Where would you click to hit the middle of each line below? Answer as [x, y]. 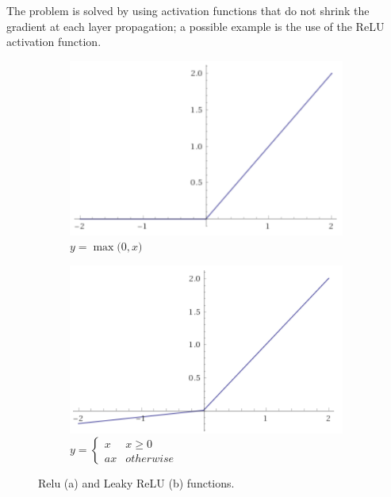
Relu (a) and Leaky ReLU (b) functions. [136, 483]
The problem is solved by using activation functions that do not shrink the [188, 10]
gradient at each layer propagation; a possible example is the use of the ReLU [195, 26]
